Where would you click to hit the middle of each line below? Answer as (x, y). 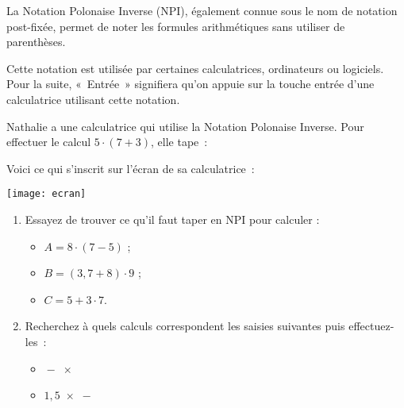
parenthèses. (36, 42)
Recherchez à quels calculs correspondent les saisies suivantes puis (185, 326)
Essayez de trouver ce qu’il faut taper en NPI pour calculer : (172, 219)
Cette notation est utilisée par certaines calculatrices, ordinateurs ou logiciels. (195, 68)
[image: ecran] (46, 194)
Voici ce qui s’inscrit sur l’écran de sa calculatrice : (131, 168)
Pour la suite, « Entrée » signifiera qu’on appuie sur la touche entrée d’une (190, 84)
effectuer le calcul (49, 142)
